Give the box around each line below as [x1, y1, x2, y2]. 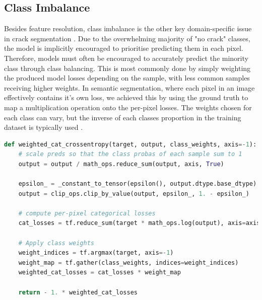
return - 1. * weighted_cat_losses [18, 288, 138, 296]
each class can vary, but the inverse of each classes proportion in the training [4, 112, 241, 122]
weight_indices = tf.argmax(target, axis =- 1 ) [18, 249, 174, 257]
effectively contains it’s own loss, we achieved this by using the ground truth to [4, 92, 248, 103]
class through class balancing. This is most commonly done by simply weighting [4, 62, 251, 73]
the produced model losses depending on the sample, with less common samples [4, 72, 250, 83]
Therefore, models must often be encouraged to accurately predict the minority [4, 52, 248, 63]
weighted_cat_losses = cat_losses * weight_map [18, 269, 181, 276]
